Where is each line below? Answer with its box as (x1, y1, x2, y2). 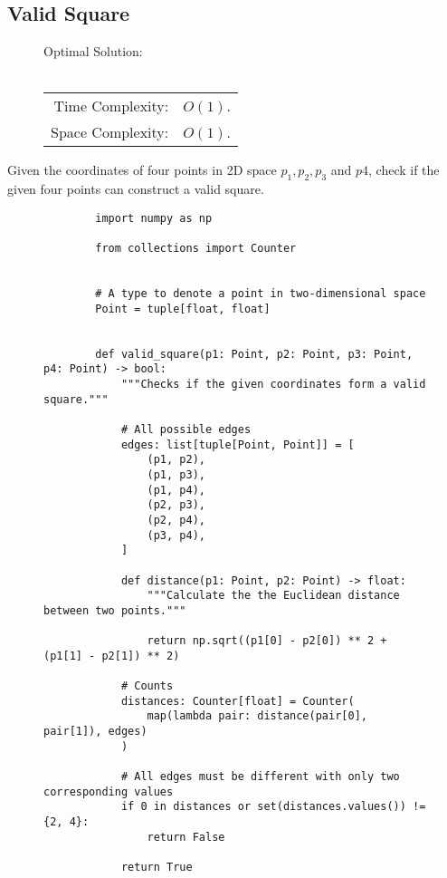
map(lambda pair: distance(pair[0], (147, 709, 367, 723)
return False (147, 830, 225, 844)
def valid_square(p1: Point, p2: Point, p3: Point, (95, 347, 414, 361)
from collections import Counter (95, 242, 297, 256)
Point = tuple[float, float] (95, 302, 271, 315)
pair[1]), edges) (43, 725, 147, 738)
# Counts (120, 680, 174, 693)
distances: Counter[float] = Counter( (120, 694, 355, 708)
